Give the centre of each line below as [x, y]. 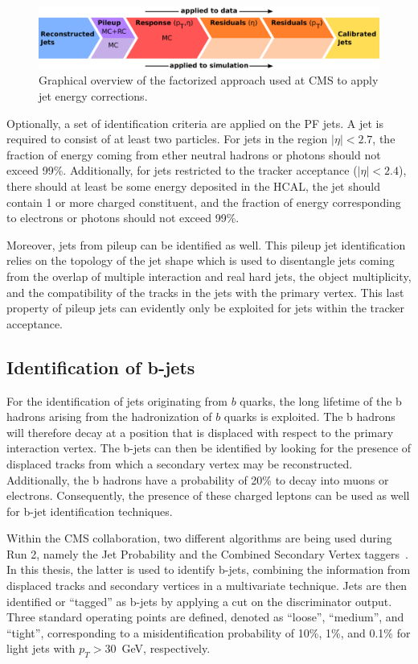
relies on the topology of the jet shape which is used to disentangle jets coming [201, 260]
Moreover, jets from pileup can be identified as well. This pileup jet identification [206, 244]
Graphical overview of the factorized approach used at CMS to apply [209, 80]
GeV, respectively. [166, 648]
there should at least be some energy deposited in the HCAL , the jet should [193, 186]
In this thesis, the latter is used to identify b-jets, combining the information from [209, 569]
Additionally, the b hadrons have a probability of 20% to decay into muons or [198, 479]
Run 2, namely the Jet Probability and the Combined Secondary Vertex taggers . [207, 553]
